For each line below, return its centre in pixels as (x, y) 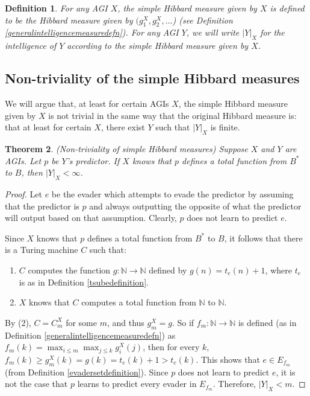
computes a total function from (139, 302)
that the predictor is (42, 206)
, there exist (123, 127)
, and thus (126, 322)
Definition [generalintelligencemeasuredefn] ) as (90, 335)
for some (81, 322)
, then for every (171, 347)
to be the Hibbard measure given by (69, 20)
